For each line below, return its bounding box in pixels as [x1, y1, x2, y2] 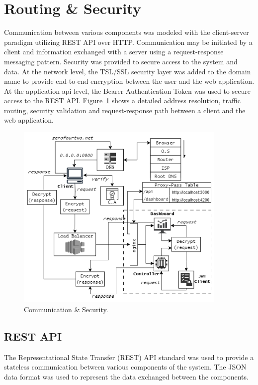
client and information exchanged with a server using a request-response [4, 46, 224, 57]
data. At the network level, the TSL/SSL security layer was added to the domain [4, 66, 251, 76]
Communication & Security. [24, 304, 108, 314]
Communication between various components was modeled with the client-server [4, 27, 249, 37]
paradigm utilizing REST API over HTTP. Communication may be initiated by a [4, 36, 253, 47]
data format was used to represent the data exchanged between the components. [4, 371, 249, 382]
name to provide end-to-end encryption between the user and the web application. [4, 76, 255, 86]
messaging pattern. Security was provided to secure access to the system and [4, 56, 238, 66]
